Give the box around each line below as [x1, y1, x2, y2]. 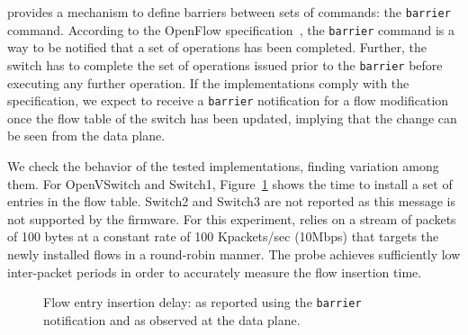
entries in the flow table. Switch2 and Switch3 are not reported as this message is [7, 192, 455, 211]
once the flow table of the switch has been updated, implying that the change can [7, 108, 457, 127]
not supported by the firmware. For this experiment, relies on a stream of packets [7, 209, 456, 228]
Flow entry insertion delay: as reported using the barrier [43, 293, 362, 312]
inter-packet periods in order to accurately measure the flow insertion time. [7, 262, 422, 281]
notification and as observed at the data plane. [43, 310, 301, 329]
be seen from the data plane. [7, 126, 166, 145]
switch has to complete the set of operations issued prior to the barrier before [7, 55, 443, 74]
